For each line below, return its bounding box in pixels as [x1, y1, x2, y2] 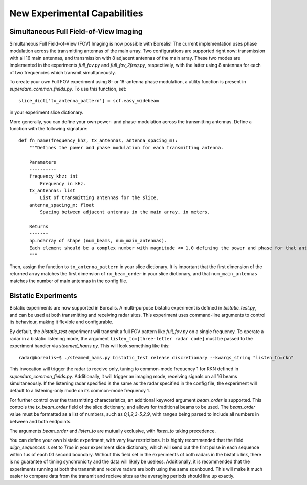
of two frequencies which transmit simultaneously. [9, 69, 116, 75]
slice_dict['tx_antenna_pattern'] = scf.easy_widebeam [18, 98, 159, 103]
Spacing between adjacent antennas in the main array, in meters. [40, 209, 210, 215]
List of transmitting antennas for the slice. [40, 195, 159, 201]
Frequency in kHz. [40, 181, 86, 186]
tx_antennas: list [29, 188, 76, 194]
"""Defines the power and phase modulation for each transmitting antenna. [29, 145, 224, 150]
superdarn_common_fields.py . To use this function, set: [9, 86, 127, 92]
